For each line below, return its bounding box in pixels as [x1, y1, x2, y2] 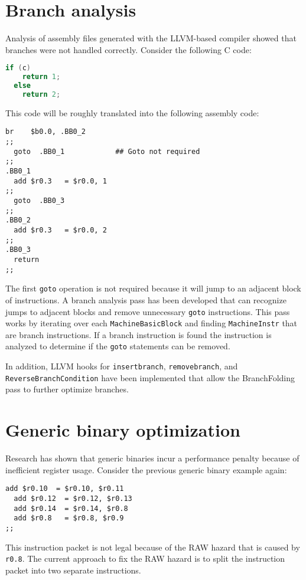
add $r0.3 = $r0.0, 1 [14, 176, 107, 185]
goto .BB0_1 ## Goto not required [14, 147, 200, 156]
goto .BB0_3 [14, 196, 65, 205]
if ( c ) [5, 64, 31, 73]
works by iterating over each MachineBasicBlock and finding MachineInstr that [5, 317, 298, 329]
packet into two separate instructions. [5, 563, 141, 576]
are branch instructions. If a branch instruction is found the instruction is [5, 328, 272, 340]
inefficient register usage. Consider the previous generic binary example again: [5, 463, 287, 476]
